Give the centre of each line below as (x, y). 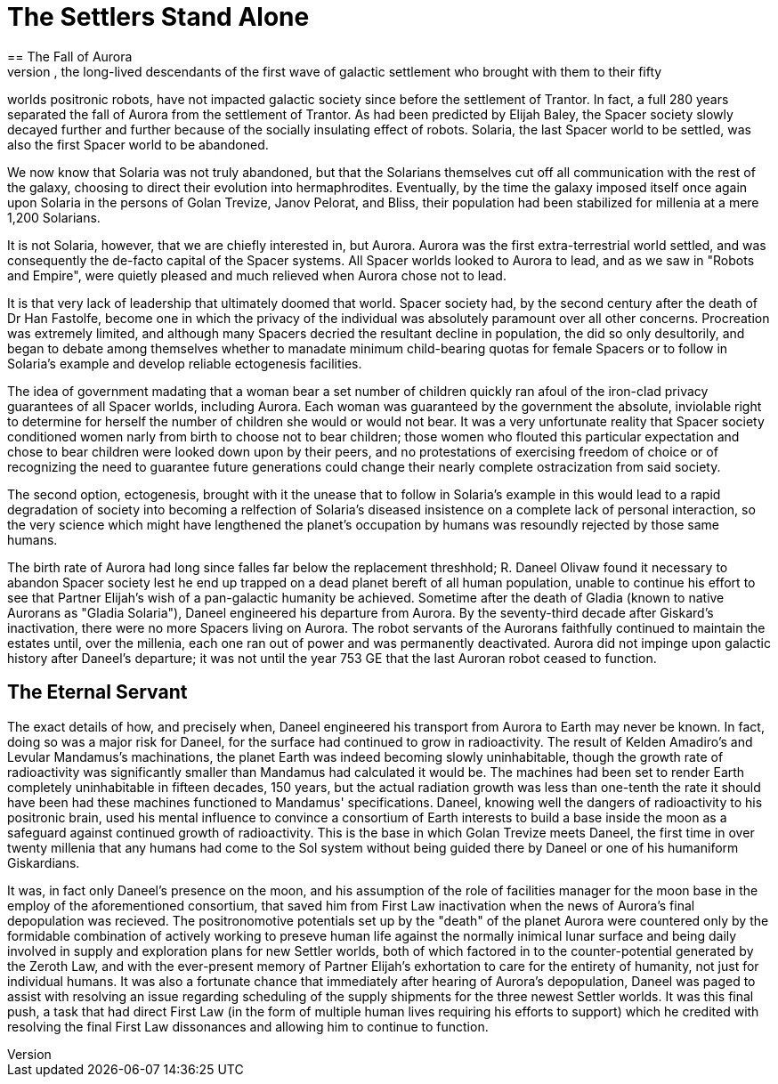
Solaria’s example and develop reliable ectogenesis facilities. (185, 363)
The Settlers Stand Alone (158, 17)
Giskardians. (44, 862)
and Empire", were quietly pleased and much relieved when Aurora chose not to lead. (257, 275)
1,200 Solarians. (54, 217)
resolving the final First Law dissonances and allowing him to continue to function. (248, 1026)
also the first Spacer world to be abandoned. (138, 144)
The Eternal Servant (97, 692)
